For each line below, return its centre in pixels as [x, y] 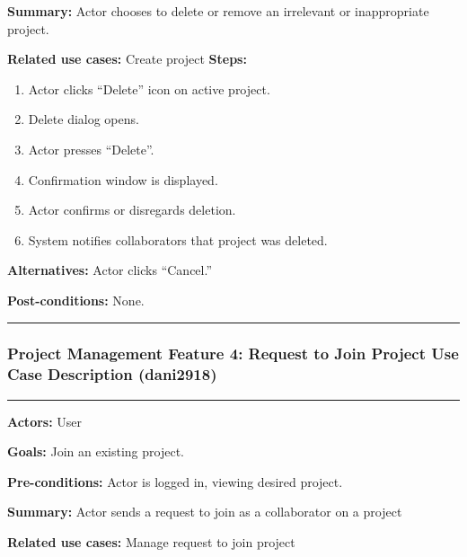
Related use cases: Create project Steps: [127, 59]
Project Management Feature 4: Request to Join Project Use [233, 354]
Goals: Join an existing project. [96, 451]
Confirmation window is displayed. [123, 179]
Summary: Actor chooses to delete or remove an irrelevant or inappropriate [218, 11]
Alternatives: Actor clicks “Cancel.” [110, 270]
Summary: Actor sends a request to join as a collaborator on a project [205, 512]
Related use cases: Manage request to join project [151, 542]
